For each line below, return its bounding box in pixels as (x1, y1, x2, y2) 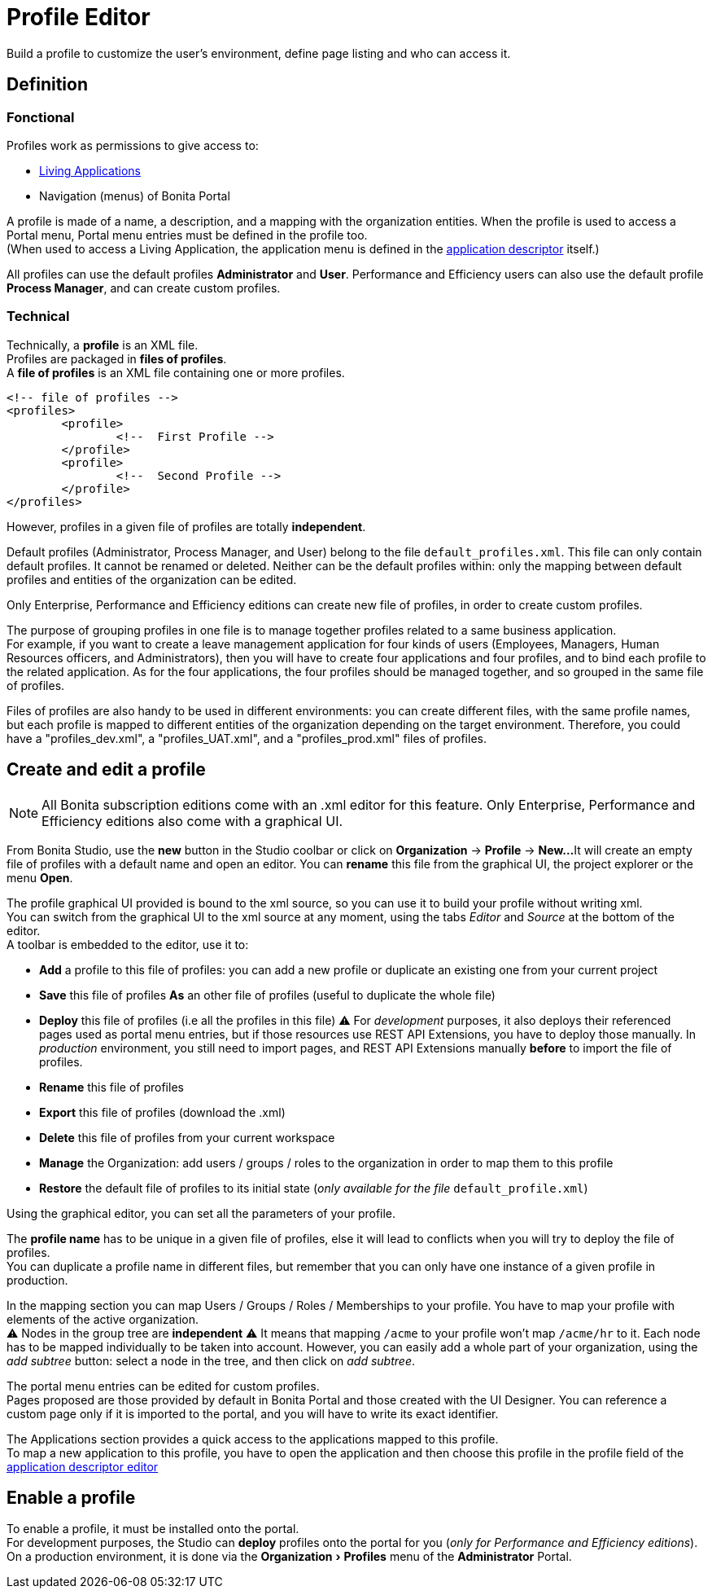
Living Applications (39, 163, 141, 178)
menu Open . (7, 870, 73, 885)
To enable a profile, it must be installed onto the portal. (7, 1522, 299, 1536)
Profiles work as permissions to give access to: (7, 138, 259, 152)
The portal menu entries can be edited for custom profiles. (7, 1378, 320, 1393)
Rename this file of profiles (39, 1079, 184, 1094)
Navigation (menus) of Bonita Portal (39, 188, 230, 203)
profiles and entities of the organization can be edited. (7, 572, 297, 587)
